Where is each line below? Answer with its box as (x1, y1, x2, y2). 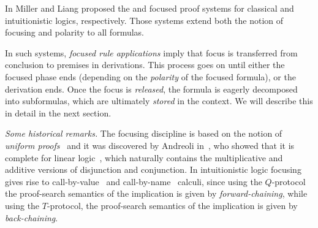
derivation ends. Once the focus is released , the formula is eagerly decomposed (5, 82, 298, 95)
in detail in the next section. (5, 106, 112, 119)
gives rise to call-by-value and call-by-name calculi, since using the (5, 175, 262, 188)
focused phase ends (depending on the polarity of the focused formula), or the (5, 70, 296, 83)
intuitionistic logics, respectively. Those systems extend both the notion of (5, 13, 284, 26)
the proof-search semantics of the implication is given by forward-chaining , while (5, 187, 308, 200)
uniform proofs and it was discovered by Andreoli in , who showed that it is (5, 139, 295, 151)
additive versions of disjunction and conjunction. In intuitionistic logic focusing (5, 163, 301, 176)
